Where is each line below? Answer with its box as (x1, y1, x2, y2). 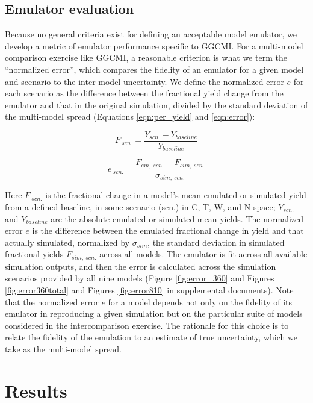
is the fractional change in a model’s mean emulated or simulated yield (45, 189, 306, 201)
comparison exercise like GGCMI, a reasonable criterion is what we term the (5, 51, 287, 64)
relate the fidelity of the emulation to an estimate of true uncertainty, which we (5, 331, 297, 343)
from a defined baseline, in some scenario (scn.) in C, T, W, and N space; (5, 201, 276, 213)
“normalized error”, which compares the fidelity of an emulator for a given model (5, 63, 304, 75)
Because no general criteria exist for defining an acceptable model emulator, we (5, 28, 297, 40)
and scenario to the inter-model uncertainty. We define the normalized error (5, 75, 284, 87)
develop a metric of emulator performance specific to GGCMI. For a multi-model (5, 39, 303, 52)
